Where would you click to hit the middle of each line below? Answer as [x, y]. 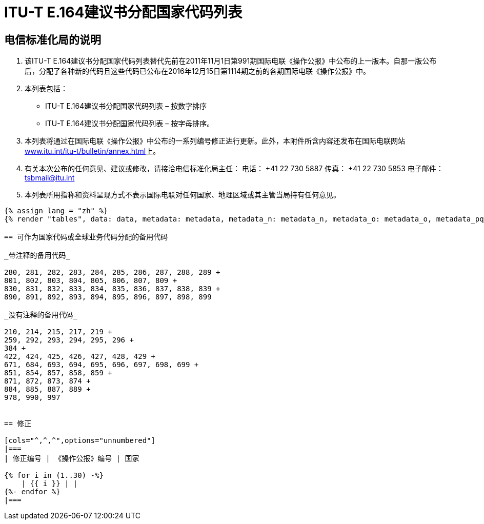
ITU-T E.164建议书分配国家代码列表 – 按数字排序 [126, 106]
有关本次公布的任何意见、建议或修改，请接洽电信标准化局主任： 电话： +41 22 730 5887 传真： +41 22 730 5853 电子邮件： [234, 169]
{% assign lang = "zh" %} [56, 211]
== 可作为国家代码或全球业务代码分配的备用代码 [86, 237]
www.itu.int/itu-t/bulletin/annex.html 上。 [93, 151]
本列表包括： [46, 89]
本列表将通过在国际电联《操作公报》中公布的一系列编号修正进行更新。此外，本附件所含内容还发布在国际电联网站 [215, 141]
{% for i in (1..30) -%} [54, 476]
